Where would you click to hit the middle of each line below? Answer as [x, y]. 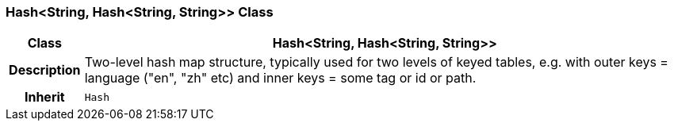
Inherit [44, 97]
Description [45, 70]
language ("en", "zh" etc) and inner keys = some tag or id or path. [280, 78]
